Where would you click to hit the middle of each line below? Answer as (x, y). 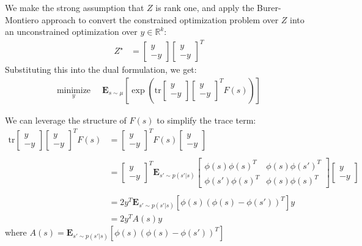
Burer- (269, 7)
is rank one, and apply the (205, 7)
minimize (74, 90)
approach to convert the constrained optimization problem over (160, 19)
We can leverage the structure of (66, 120)
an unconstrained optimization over (71, 32)
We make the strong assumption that (75, 7)
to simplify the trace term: (206, 120)
